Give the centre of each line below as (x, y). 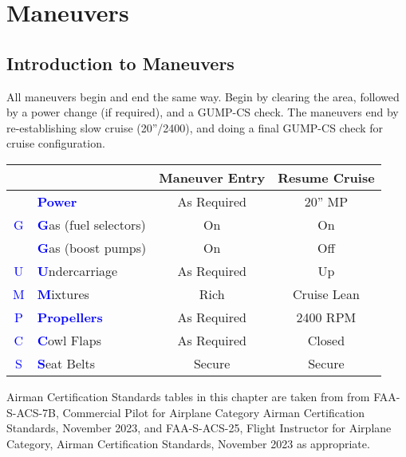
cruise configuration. (56, 143)
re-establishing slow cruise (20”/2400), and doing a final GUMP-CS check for (195, 127)
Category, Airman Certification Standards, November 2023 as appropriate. (188, 443)
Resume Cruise (326, 177)
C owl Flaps (69, 340)
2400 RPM (326, 317)
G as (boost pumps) (92, 247)
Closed (326, 340)
